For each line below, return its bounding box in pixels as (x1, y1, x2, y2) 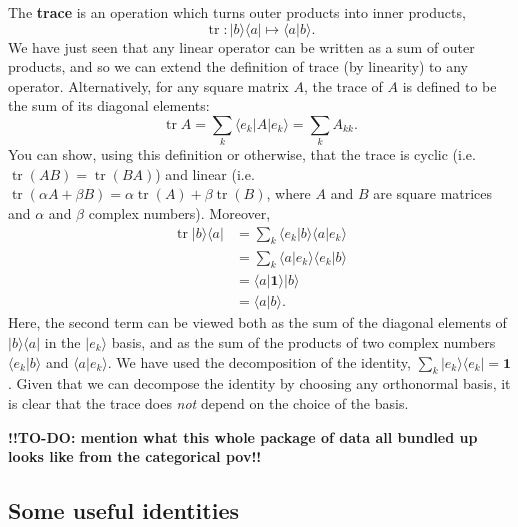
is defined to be (402, 75, 497, 96)
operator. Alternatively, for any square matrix (8, 75, 289, 96)
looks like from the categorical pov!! (8, 446, 262, 467)
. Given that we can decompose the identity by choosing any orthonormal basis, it (8, 373, 511, 394)
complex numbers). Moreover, (88, 203, 271, 224)
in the (44, 331, 81, 352)
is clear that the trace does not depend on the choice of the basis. (8, 392, 409, 413)
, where (266, 183, 311, 204)
